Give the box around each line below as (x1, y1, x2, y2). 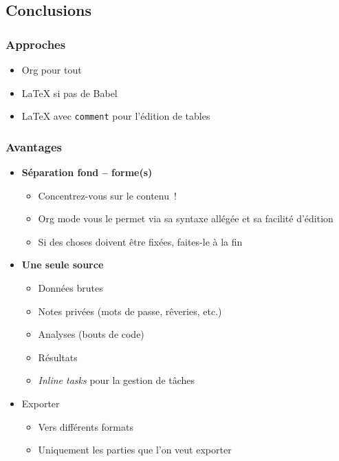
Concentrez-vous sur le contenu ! (38, 188, 177, 202)
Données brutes (38, 281, 103, 295)
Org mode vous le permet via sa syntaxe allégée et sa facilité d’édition (38, 211, 333, 226)
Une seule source (21, 257, 104, 272)
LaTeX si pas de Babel (21, 85, 118, 100)
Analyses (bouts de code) (38, 327, 144, 341)
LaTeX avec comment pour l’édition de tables (21, 109, 210, 123)
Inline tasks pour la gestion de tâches (38, 373, 195, 387)
